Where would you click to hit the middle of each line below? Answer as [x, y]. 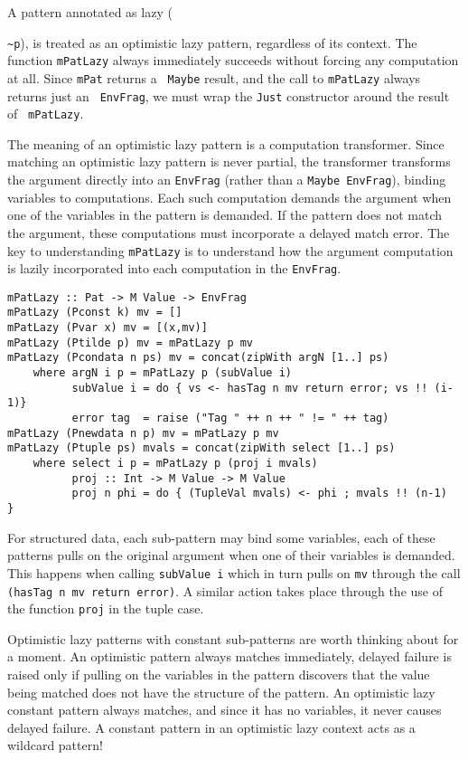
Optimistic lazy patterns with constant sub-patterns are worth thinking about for [233, 638]
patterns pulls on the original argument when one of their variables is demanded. [231, 555]
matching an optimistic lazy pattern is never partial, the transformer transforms [229, 161]
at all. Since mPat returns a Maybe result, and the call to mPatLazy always [214, 77]
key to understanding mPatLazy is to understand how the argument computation [230, 250]
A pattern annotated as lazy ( [90, 12]
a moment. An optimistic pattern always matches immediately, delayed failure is [229, 656]
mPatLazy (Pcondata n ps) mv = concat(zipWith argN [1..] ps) [198, 358]
